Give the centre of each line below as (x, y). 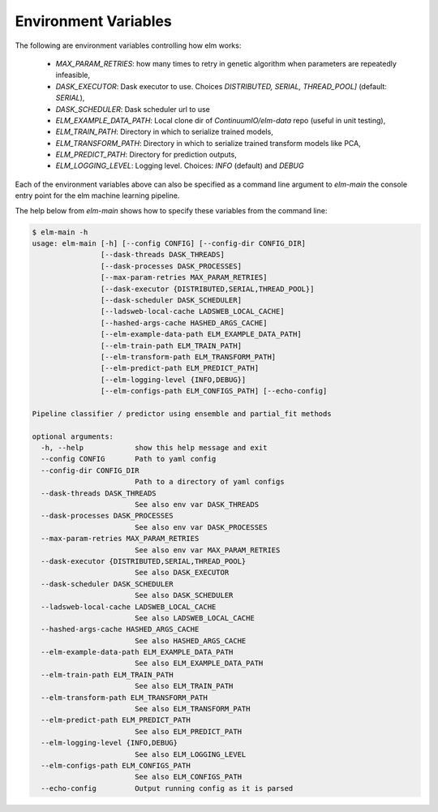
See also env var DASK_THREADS (197, 504)
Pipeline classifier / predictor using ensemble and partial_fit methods (182, 413)
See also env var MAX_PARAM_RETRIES (207, 550)
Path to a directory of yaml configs (209, 482)
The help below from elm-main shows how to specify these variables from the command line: (171, 210)
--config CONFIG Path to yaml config (129, 459)
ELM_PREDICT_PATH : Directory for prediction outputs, (146, 155)
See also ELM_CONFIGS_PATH (188, 777)
